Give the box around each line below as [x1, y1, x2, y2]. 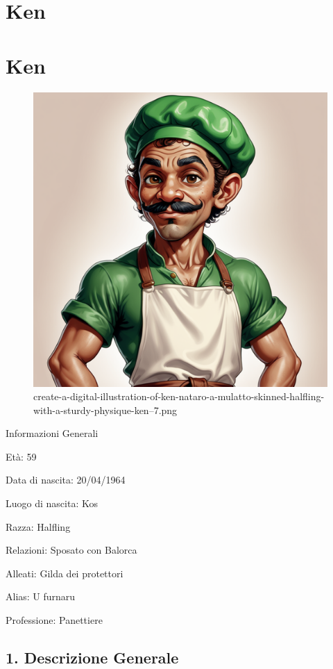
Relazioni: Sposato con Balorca [6, 543, 137, 557]
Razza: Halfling [6, 519, 71, 534]
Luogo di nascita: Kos [6, 496, 98, 511]
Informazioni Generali [6, 426, 99, 440]
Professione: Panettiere [6, 613, 103, 627]
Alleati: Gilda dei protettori [6, 565, 123, 580]
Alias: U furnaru [6, 589, 76, 604]
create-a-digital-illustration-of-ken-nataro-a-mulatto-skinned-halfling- [33, 389, 325, 404]
